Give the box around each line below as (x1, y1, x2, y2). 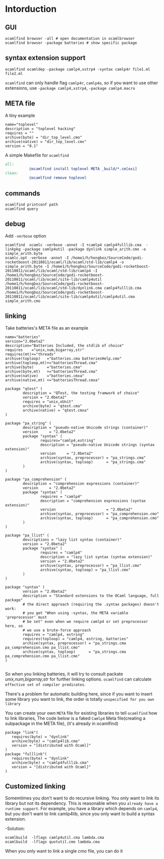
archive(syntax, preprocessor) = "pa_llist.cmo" (40, 563, 141, 568)
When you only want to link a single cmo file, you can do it (5, 848, 123, 854)
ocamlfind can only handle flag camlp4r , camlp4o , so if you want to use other (5, 80, 158, 86)
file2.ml (5, 71, 23, 76)
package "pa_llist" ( (5, 533, 50, 538)
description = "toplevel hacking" (5, 126, 76, 131)
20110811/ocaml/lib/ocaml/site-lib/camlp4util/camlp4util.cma (5, 294, 135, 299)
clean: (5, 171, 19, 176)
